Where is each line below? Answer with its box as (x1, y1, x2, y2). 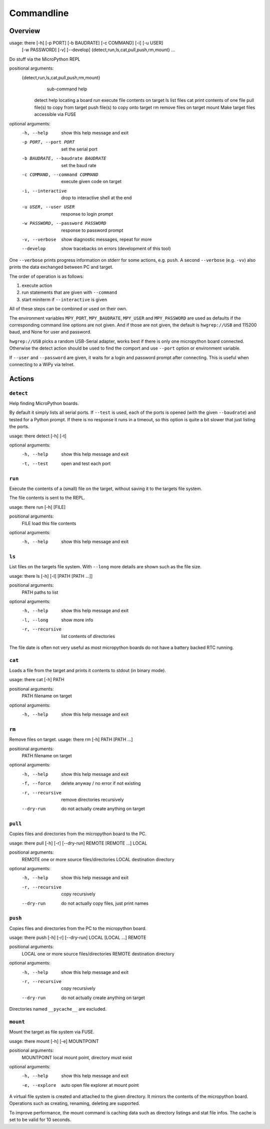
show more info (61, 617, 93, 623)
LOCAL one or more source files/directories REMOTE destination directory (21, 950, 174, 956)
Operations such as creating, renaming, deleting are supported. (9, 1100, 140, 1106)
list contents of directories (61, 633, 115, 639)
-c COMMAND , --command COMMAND (21, 172, 98, 178)
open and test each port (61, 460, 111, 466)
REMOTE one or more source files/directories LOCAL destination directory (21, 856, 174, 862)
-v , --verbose (21, 237, 56, 243)
